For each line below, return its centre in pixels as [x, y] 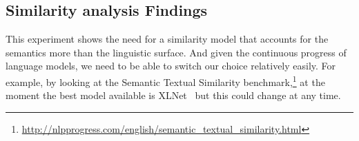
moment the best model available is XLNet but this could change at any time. [173, 95]
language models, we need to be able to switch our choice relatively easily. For [171, 66]
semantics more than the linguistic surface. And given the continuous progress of [176, 52]
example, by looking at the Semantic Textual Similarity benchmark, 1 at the [165, 80]
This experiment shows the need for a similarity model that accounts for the [167, 39]
